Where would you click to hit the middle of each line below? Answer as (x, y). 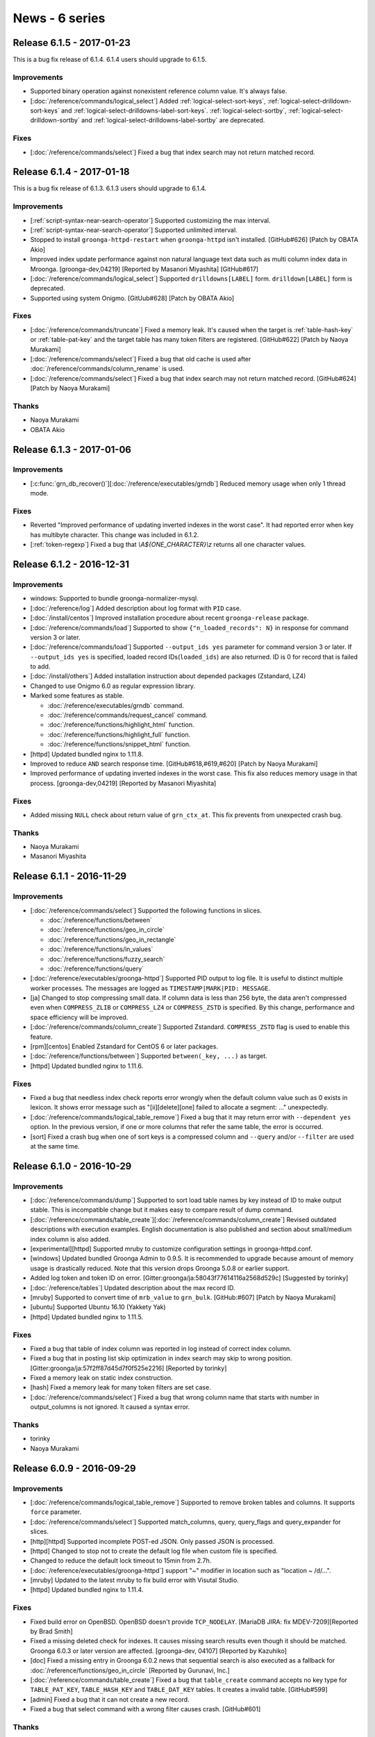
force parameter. (56, 1512)
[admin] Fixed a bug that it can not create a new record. (110, 1699)
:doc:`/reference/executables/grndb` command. (116, 705)
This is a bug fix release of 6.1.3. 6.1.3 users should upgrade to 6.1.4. (110, 188)
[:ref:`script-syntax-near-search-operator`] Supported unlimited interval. (134, 230)
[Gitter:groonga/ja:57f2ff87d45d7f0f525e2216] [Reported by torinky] (128, 1368)
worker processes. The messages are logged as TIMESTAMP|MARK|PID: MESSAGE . (150, 988)
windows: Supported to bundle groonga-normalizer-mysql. (114, 598)
